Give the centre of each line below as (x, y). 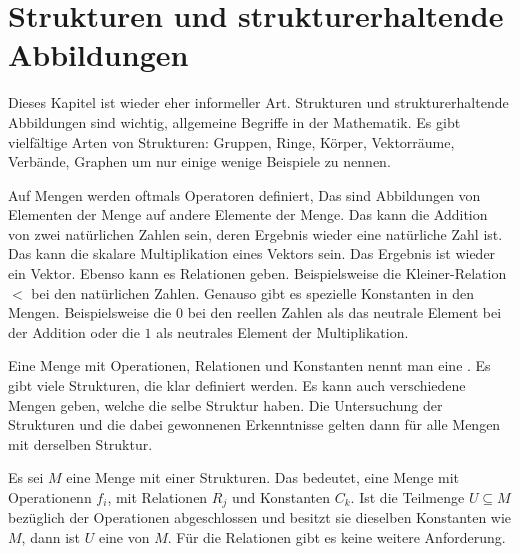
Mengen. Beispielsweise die (90, 312)
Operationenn (50, 497)
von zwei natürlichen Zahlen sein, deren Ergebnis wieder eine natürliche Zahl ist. (255, 233)
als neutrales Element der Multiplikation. (282, 331)
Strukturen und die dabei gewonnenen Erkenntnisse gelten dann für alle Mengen (254, 424)
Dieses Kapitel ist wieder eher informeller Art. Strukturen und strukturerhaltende (258, 102)
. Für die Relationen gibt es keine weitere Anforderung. (336, 537)
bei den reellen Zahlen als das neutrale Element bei (344, 312)
